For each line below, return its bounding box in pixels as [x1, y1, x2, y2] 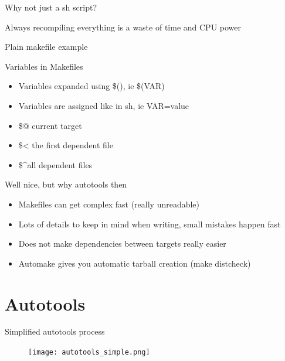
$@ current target [18, 119, 82, 131]
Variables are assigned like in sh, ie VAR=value [18, 99, 189, 111]
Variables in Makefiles [5, 60, 83, 72]
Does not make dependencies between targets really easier [18, 237, 226, 250]
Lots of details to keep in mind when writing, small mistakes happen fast [18, 217, 281, 230]
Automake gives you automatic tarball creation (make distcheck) [18, 257, 251, 269]
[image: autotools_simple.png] [28, 348, 150, 357]
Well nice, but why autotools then [5, 178, 127, 190]
